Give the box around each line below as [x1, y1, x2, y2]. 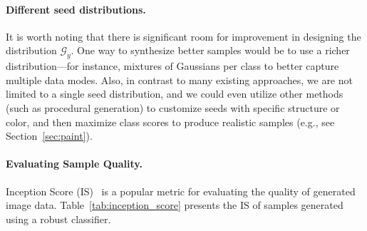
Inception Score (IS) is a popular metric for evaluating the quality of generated [6, 183, 356, 198]
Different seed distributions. [6, 1, 146, 16]
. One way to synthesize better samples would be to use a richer [71, 43, 350, 58]
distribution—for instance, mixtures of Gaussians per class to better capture [6, 58, 339, 73]
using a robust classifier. [6, 211, 111, 226]
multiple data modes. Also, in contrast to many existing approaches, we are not [6, 72, 353, 87]
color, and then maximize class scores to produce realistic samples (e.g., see [6, 114, 335, 129]
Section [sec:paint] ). [6, 128, 93, 143]
